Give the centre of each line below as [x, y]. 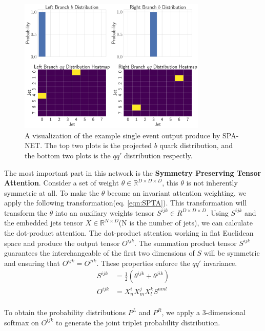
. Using [217, 212]
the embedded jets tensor [44, 223]
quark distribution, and [196, 145]
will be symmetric [232, 253]
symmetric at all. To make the [52, 192]
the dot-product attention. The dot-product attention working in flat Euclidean [129, 233]
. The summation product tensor [186, 243]
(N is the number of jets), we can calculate [186, 223]
